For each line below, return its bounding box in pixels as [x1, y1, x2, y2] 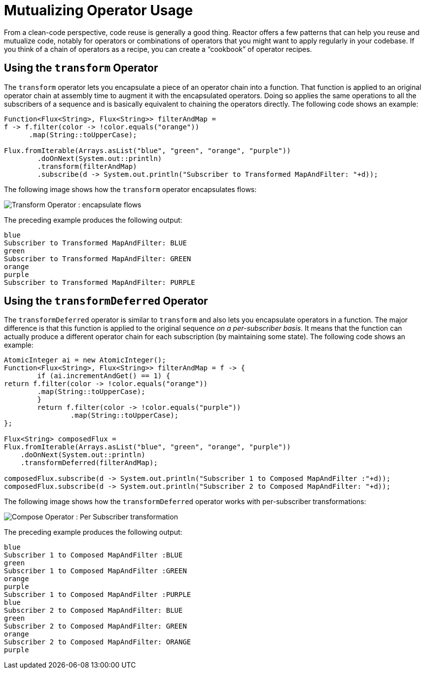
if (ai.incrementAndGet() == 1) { [37, 372, 171, 380]
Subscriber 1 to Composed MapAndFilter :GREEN [4, 567, 187, 575]
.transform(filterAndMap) [37, 162, 137, 170]
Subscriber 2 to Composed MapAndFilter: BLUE [4, 606, 183, 615]
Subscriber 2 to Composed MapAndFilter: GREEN [4, 622, 187, 631]
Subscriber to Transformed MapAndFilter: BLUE [4, 238, 187, 247]
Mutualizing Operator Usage [4, 2, 193, 19]
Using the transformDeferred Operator [4, 295, 208, 308]
